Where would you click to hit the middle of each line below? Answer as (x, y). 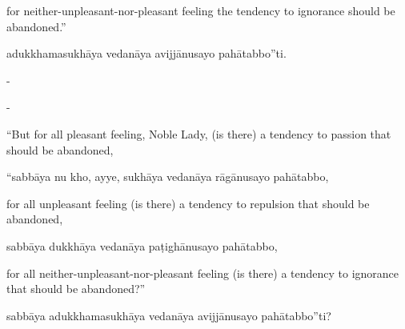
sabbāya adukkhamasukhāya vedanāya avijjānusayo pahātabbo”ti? (169, 315)
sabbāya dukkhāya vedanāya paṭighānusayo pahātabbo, (142, 245)
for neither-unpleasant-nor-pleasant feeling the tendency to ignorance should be (201, 10)
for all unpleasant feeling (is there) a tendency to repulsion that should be (188, 203)
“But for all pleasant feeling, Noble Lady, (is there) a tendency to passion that (199, 133)
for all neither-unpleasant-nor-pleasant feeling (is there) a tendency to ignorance (203, 273)
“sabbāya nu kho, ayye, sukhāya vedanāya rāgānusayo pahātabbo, (168, 177)
